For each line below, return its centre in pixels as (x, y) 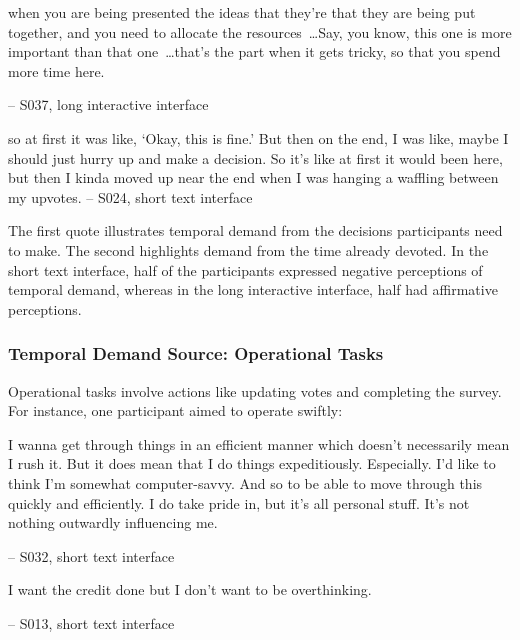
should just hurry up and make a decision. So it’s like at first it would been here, (255, 157)
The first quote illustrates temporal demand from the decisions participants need (255, 230)
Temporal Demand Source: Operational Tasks (196, 353)
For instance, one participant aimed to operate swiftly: (175, 410)
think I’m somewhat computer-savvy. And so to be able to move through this (245, 482)
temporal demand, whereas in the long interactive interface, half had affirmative (253, 289)
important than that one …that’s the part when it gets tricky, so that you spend (254, 51)
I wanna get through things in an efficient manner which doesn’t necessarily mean (259, 443)
